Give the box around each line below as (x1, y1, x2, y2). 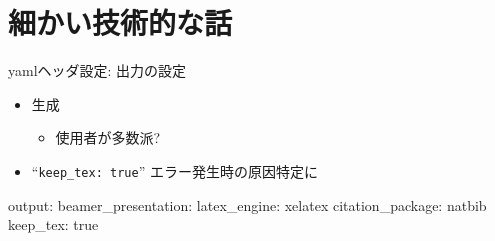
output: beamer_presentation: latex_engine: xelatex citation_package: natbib (8, 194, 487, 215)
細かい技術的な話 (8, 2, 233, 43)
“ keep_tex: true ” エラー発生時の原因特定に (31, 160, 318, 181)
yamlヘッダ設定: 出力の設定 (8, 60, 187, 81)
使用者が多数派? (55, 127, 161, 148)
